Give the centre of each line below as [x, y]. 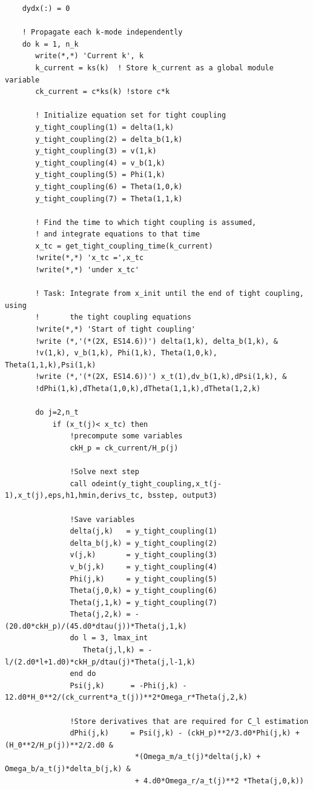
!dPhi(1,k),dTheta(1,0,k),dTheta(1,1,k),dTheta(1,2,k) [148, 389]
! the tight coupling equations [113, 317]
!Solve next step [104, 472]
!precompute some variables [126, 436]
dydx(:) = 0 [46, 8]
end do [83, 674]
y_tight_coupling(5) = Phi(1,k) [100, 175]
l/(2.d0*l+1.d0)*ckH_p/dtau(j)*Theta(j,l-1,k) [100, 662]
